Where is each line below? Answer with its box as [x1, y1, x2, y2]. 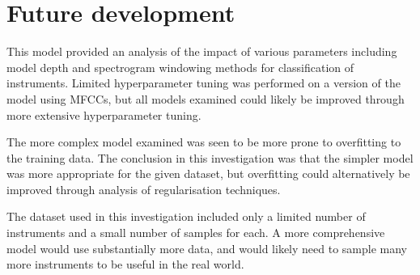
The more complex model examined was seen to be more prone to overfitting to [6, 133, 401, 150]
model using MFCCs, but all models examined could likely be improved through [6, 90, 405, 107]
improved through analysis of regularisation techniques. [6, 180, 281, 197]
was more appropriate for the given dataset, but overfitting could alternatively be [6, 165, 410, 182]
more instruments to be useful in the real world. [6, 256, 244, 273]
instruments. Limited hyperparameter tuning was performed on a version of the [6, 74, 401, 91]
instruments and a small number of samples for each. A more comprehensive [6, 224, 385, 241]
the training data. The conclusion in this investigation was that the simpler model [6, 149, 414, 166]
